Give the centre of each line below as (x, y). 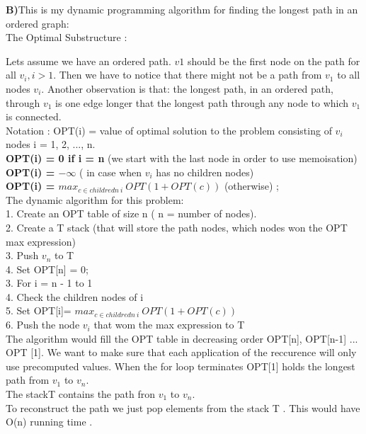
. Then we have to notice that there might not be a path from (188, 75)
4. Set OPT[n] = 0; (47, 269)
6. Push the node (43, 325)
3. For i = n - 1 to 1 (49, 283)
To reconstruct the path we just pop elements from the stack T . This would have (183, 407)
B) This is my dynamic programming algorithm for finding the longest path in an (182, 9)
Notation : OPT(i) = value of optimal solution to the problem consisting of (169, 130)
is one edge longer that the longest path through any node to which (202, 102)
